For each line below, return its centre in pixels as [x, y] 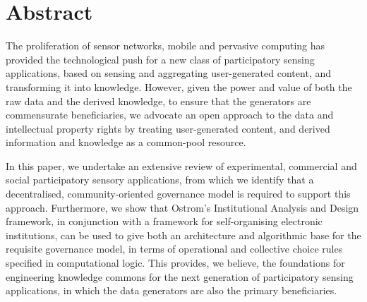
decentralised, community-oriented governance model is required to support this [178, 194]
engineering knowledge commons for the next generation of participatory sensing [180, 276]
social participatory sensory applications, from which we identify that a [160, 180]
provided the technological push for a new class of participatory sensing [160, 59]
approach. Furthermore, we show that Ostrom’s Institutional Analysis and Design [182, 207]
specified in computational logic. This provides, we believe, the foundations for [175, 263]
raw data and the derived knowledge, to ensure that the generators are [158, 101]
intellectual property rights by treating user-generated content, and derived [168, 128]
